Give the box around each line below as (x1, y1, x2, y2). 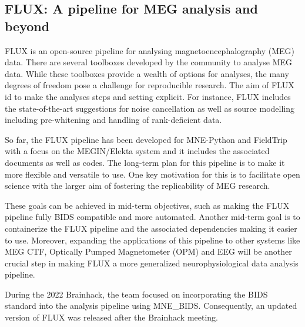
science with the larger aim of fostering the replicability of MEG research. (5, 179, 270, 192)
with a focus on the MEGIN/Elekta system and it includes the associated (5, 145, 270, 157)
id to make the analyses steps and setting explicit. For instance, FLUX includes (5, 90, 291, 102)
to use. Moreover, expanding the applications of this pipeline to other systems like (5, 233, 300, 246)
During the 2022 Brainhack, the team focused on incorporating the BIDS (5, 288, 268, 300)
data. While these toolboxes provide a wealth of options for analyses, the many (5, 67, 289, 79)
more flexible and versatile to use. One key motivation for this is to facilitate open (5, 168, 300, 180)
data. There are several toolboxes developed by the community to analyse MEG (5, 56, 293, 68)
